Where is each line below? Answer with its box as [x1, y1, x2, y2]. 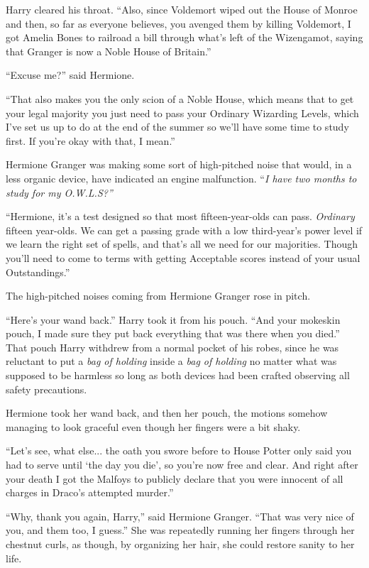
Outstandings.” [6, 264, 70, 279]
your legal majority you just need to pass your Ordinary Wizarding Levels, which [6, 105, 359, 120]
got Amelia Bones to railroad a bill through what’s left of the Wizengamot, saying [6, 30, 363, 45]
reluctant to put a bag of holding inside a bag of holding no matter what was [6, 354, 337, 368]
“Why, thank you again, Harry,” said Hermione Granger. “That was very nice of [6, 508, 354, 523]
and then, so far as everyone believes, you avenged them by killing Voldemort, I [6, 16, 351, 31]
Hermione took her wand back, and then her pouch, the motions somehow [6, 405, 328, 420]
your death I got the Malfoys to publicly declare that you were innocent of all [6, 471, 343, 486]
